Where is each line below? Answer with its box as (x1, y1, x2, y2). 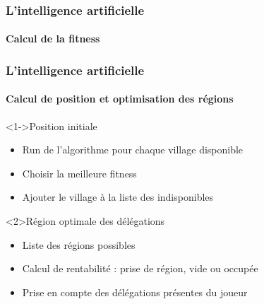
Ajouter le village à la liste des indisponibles (22, 189, 214, 204)
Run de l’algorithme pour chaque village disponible (22, 142, 244, 157)
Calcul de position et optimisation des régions (6, 91, 234, 106)
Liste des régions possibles (22, 237, 136, 252)
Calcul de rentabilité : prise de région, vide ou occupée (22, 261, 258, 276)
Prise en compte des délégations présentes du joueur (22, 284, 248, 299)
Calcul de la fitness (6, 31, 100, 46)
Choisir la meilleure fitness (22, 165, 137, 180)
